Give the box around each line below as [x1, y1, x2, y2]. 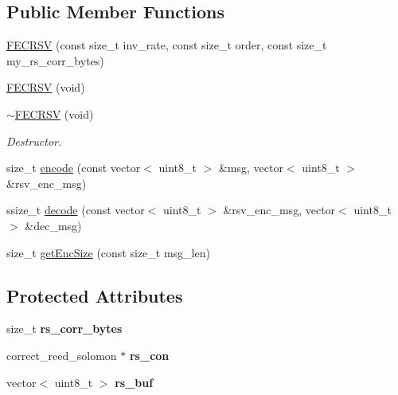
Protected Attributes [6, 283, 183, 307]
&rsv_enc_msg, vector [223, 201, 336, 218]
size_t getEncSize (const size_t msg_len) [6, 244, 210, 260]
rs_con [129, 346, 170, 363]
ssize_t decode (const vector [6, 201, 145, 218]
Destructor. [6, 132, 62, 149]
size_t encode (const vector [6, 159, 141, 176]
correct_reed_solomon [6, 346, 117, 363]
